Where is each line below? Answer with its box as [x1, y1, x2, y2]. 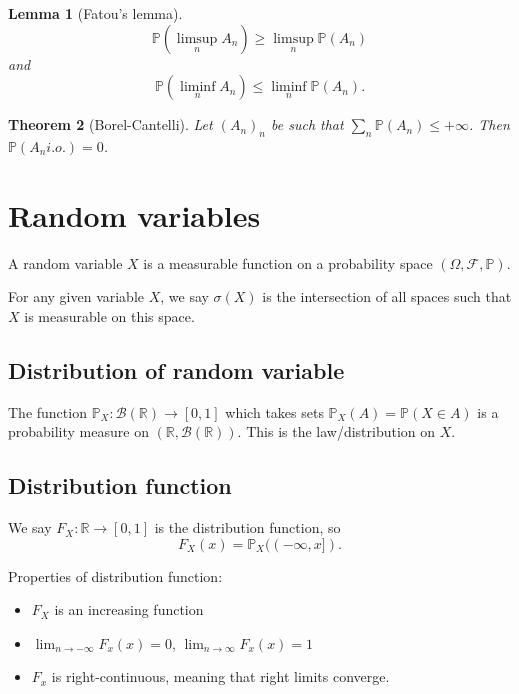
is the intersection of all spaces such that [262, 286, 512, 307]
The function [8, 401, 87, 422]
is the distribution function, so [154, 517, 341, 538]
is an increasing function [54, 599, 204, 620]
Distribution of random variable [8, 354, 345, 385]
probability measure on [8, 421, 149, 442]
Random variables [8, 194, 261, 235]
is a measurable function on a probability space [143, 252, 433, 273]
